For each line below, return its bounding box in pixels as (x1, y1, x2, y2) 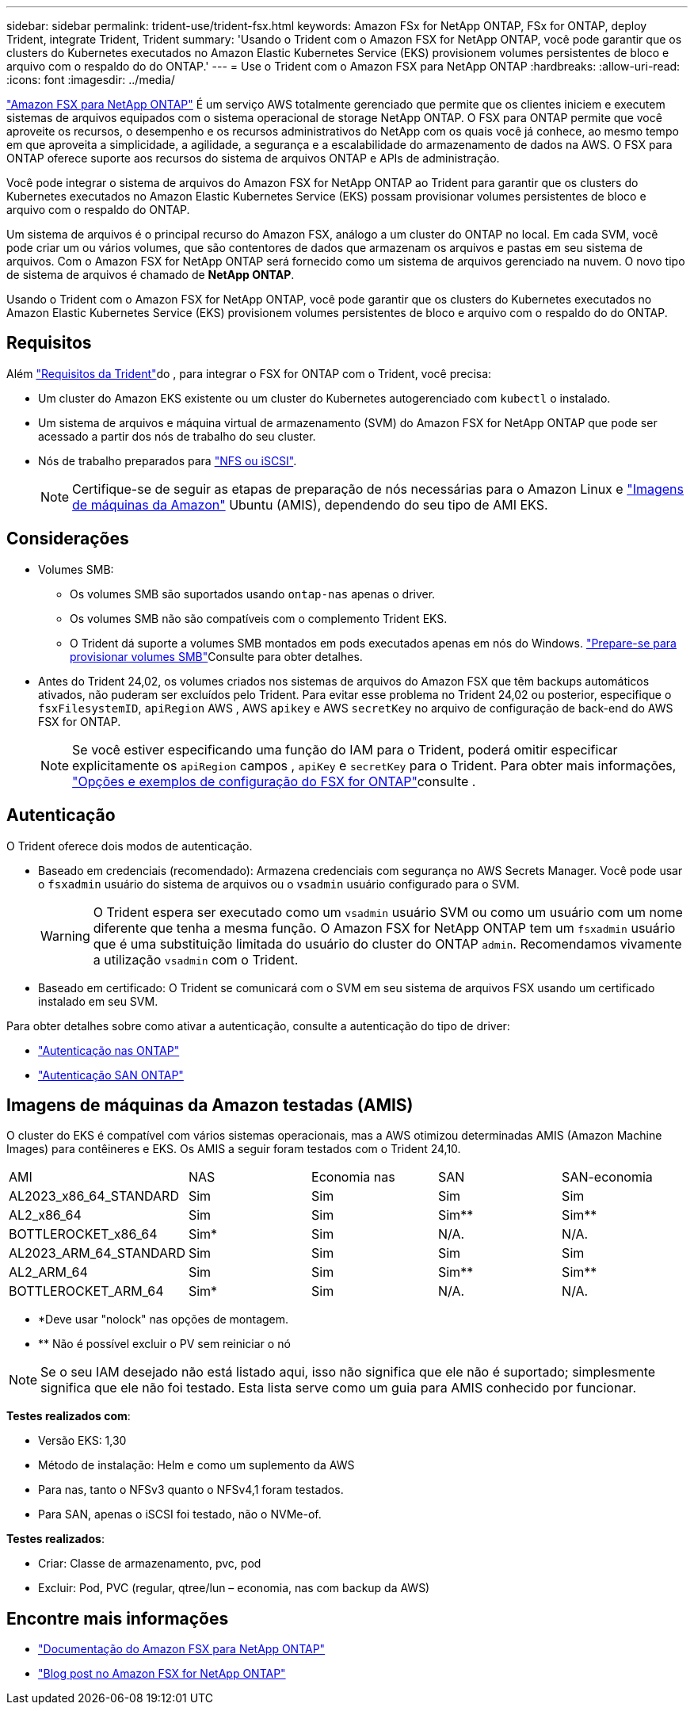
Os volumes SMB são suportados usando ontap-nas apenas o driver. (70, 586, 436, 601)
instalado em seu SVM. (38, 994, 158, 1008)
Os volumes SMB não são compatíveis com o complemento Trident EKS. (70, 611, 448, 625)
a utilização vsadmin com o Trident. (93, 951, 299, 968)
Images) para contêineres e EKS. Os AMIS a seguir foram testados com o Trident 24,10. (6, 1142, 461, 1156)
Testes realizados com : (6, 1409, 131, 1423)
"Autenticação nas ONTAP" (38, 1043, 180, 1057)
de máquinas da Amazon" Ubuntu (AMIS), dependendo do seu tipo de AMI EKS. (72, 496, 548, 513)
